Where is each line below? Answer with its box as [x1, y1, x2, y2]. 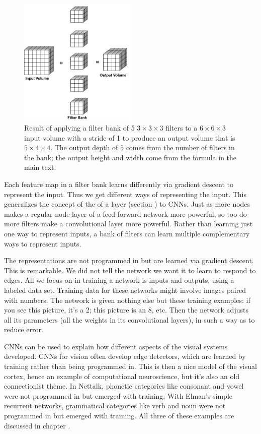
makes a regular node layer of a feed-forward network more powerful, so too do [4, 208, 247, 219]
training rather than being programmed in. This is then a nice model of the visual [4, 361, 257, 371]
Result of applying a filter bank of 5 [24, 122, 135, 133]
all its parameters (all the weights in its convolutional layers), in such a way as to [4, 314, 255, 325]
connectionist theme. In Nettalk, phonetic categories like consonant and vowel [4, 381, 244, 391]
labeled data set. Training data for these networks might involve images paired [4, 284, 246, 295]
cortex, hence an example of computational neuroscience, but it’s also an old [4, 370, 240, 381]
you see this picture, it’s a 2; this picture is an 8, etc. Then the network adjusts [4, 304, 248, 315]
